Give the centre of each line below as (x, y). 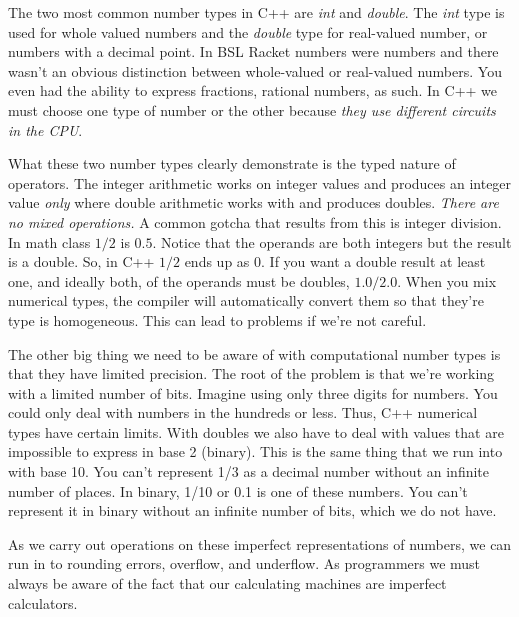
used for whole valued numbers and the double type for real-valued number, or (248, 31)
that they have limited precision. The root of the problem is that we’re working (251, 373)
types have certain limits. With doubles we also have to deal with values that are (256, 431)
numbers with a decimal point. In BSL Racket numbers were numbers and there (253, 51)
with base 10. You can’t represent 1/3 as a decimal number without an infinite (249, 471)
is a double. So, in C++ (81, 261)
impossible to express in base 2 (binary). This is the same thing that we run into (255, 451)
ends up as (217, 261)
